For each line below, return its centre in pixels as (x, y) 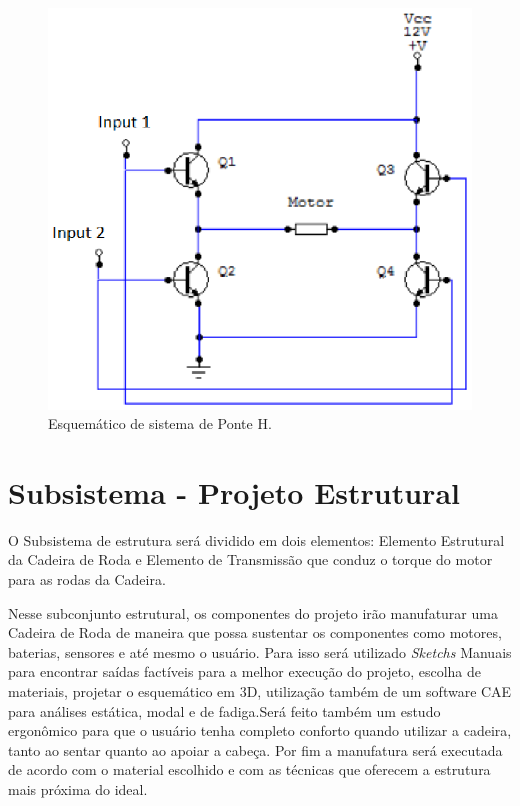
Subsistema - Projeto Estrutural (234, 491)
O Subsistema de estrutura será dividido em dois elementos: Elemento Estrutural (256, 539)
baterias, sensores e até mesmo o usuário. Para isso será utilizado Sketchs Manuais (260, 651)
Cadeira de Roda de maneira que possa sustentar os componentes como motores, (255, 632)
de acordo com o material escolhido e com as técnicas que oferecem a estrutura (249, 769)
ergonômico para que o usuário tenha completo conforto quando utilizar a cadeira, (260, 730)
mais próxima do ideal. (78, 788)
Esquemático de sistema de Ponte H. (160, 423)
